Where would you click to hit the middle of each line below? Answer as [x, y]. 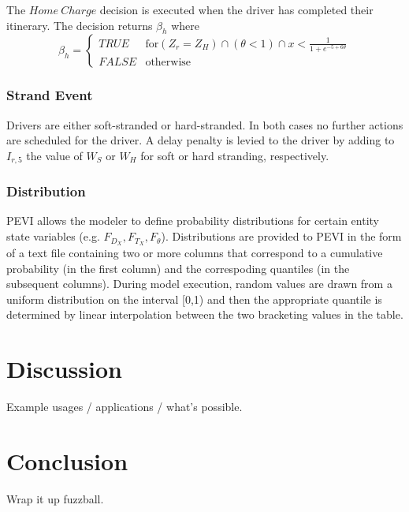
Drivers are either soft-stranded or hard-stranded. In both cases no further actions [205, 124]
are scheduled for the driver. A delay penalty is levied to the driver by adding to [201, 140]
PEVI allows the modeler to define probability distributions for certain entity [193, 220]
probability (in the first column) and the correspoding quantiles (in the [178, 268]
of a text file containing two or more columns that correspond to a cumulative [195, 252]
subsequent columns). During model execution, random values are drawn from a [199, 284]
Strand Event [50, 95]
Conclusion [67, 460]
